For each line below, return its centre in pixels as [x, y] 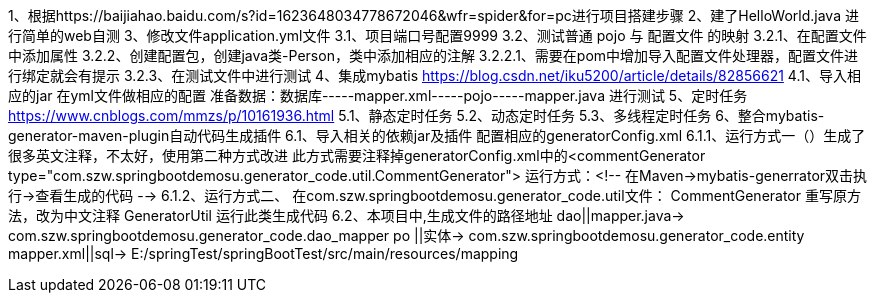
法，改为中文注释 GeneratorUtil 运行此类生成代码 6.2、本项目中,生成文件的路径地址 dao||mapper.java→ [346, 215]
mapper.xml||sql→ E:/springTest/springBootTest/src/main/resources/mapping [263, 253]
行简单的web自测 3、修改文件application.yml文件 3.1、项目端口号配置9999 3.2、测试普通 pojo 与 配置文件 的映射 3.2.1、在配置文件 [437, 35]
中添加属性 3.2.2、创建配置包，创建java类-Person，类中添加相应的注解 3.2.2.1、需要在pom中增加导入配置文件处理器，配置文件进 [433, 55]
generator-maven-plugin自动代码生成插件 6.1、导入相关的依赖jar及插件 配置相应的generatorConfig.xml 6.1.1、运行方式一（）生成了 [437, 135]
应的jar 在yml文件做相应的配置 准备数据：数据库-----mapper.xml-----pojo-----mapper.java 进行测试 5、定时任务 [378, 95]
